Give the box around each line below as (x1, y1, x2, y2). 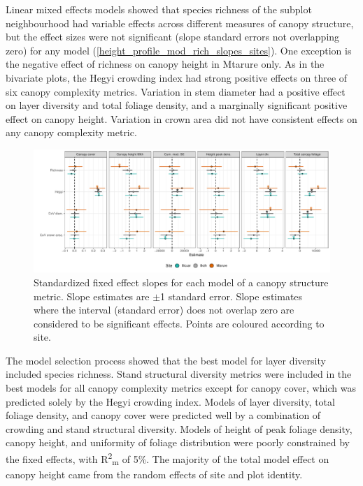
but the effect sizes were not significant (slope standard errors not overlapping (6, 29, 340, 44)
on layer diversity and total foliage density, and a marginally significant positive (6, 98, 348, 112)
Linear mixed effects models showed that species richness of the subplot (6, 2, 312, 16)
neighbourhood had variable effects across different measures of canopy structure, (6, 15, 354, 30)
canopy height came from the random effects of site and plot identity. (6, 466, 303, 481)
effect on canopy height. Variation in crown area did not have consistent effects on (6, 111, 357, 126)
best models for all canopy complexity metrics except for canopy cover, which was (6, 381, 356, 395)
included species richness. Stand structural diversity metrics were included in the (6, 367, 352, 381)
